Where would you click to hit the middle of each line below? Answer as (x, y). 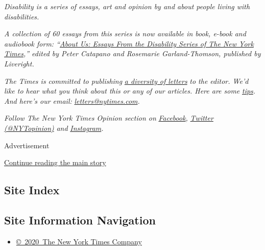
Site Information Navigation (80, 220)
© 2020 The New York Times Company (79, 241)
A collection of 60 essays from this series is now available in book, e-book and (125, 33)
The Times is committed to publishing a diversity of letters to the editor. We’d (126, 81)
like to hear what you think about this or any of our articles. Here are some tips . (130, 91)
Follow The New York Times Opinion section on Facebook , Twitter (109, 118)
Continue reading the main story (55, 162)
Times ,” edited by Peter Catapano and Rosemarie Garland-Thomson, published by (132, 53)
